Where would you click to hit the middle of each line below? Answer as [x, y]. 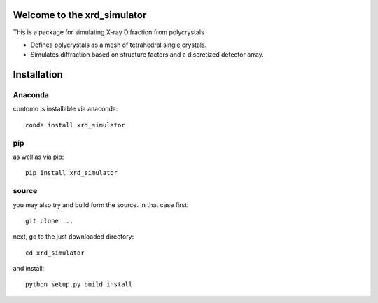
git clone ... [49, 221]
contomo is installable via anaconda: [65, 109]
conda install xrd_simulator [75, 125]
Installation [38, 75]
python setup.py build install [79, 284]
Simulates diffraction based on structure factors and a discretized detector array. [147, 55]
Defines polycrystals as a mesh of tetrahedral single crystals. [119, 45]
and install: [29, 269]
